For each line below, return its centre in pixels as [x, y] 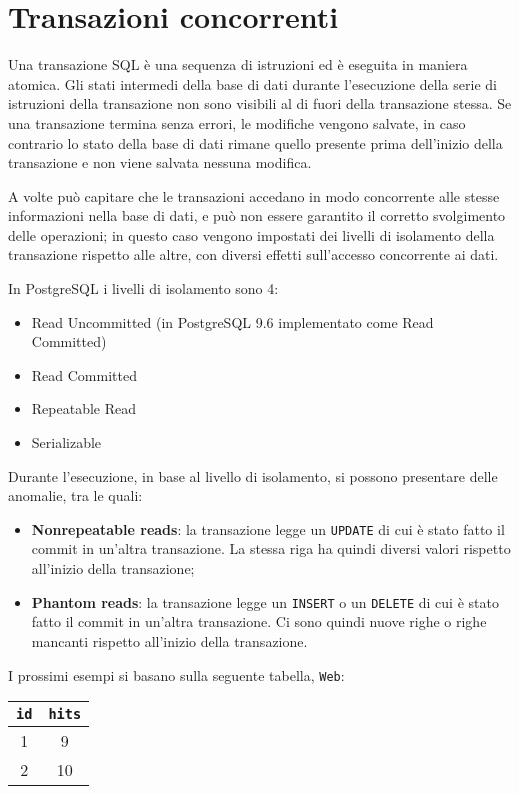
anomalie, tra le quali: [75, 495]
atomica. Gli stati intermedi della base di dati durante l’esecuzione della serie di [252, 83]
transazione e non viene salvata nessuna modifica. [160, 162]
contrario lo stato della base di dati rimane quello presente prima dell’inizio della [255, 142]
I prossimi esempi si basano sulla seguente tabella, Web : [176, 674]
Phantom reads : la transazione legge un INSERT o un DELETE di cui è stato [265, 601]
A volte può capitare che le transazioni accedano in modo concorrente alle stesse [254, 195]
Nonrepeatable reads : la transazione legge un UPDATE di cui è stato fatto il [268, 528]
